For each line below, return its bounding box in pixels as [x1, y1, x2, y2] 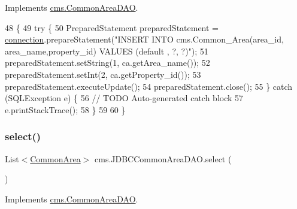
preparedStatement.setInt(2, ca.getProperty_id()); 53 [5, 68, 201, 80]
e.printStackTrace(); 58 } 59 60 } [5, 103, 126, 116]
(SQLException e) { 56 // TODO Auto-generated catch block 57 [5, 92, 244, 104]
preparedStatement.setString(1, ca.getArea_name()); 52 [5, 56, 210, 69]
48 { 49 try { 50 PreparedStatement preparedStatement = [5, 21, 219, 34]
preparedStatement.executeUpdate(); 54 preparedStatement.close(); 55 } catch [5, 80, 293, 92]
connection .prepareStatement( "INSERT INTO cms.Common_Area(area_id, [5, 33, 284, 46]
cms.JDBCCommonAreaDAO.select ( [95, 152, 232, 165]
